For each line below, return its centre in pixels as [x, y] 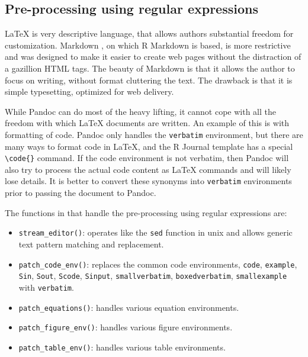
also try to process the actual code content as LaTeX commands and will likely [148, 169]
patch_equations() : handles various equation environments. [129, 307]
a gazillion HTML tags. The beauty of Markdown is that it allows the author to [150, 68]
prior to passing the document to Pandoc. [81, 193]
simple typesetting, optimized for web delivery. [89, 91]
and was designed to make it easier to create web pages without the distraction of [153, 57]
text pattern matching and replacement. [91, 244]
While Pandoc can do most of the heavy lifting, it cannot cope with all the [141, 111]
